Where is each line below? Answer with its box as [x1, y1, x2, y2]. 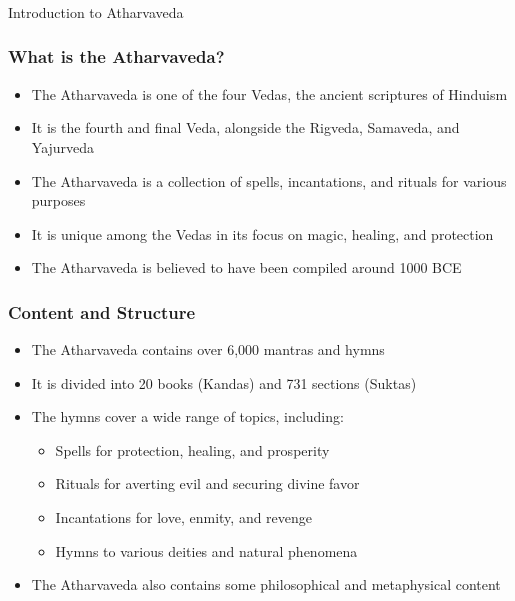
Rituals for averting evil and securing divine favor [55, 473, 360, 494]
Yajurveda [31, 136, 95, 157]
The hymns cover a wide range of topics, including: [31, 406, 344, 427]
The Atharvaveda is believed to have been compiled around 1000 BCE [31, 257, 462, 278]
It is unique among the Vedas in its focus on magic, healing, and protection [31, 223, 494, 244]
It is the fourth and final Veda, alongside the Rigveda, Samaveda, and [31, 117, 460, 138]
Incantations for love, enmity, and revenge [55, 507, 313, 528]
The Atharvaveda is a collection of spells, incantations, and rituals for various [31, 170, 507, 191]
